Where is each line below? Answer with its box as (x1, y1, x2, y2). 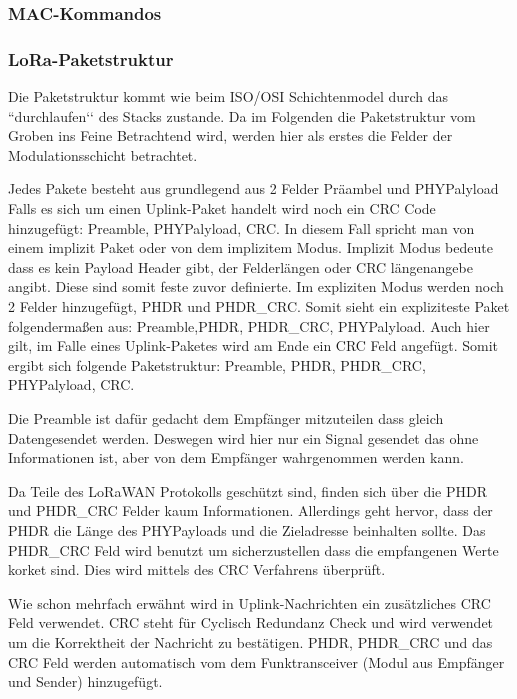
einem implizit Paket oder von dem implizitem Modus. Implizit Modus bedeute (8, 237, 493, 258)
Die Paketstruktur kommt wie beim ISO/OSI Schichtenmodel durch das (8, 86, 449, 107)
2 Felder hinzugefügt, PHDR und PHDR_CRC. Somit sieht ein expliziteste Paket (8, 296, 510, 316)
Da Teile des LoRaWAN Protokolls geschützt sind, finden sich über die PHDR (8, 480, 487, 501)
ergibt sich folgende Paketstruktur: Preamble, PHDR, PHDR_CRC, (8, 354, 426, 375)
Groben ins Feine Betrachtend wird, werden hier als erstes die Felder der (8, 125, 453, 146)
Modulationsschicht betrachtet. (8, 144, 198, 165)
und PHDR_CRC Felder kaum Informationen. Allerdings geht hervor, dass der (8, 500, 493, 521)
